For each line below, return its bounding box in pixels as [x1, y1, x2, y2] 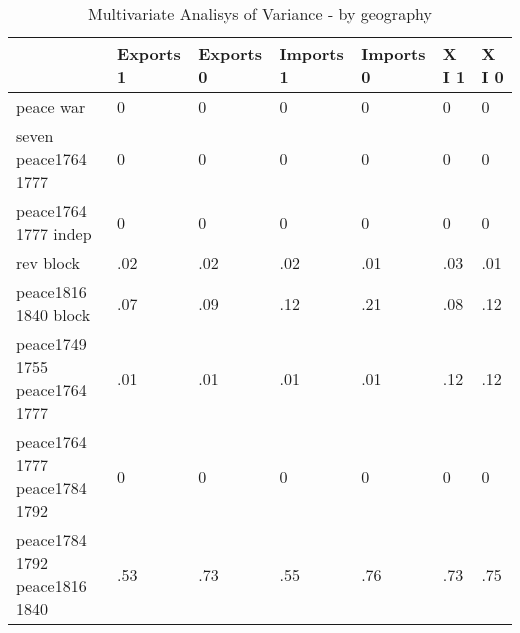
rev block [16, 251, 81, 274]
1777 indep [16, 222, 92, 245]
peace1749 [16, 332, 87, 355]
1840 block [16, 303, 91, 326]
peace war [16, 95, 86, 118]
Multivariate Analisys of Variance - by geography [88, 2, 432, 25]
